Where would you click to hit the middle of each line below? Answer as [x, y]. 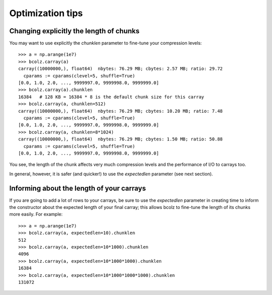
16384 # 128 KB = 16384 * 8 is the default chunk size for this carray [111, 97]
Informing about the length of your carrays [78, 188]
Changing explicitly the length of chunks [74, 31]
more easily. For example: [36, 214]
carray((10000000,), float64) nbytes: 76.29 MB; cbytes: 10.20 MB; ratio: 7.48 [121, 111]
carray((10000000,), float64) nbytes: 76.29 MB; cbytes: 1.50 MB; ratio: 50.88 [121, 139]
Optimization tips [46, 13]
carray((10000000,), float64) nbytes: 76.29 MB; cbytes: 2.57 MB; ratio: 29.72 [121, 69]
